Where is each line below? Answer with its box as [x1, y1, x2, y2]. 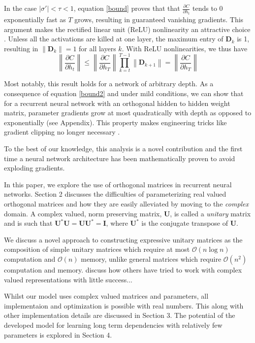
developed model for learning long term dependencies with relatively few [4, 319, 223, 330]
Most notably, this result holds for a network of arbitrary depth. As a [4, 78, 214, 89]
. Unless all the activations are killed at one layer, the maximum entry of [4, 34, 223, 44]
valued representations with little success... [4, 274, 133, 284]
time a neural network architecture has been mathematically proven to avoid [4, 153, 235, 163]
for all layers [79, 43, 116, 53]
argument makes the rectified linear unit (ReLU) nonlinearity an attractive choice [4, 24, 251, 34]
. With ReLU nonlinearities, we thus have [122, 43, 248, 53]
